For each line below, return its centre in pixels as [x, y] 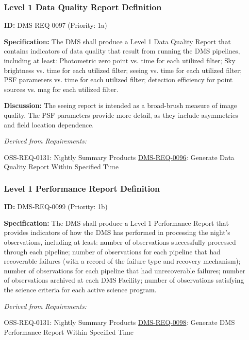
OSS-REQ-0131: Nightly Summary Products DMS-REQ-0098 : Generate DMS [119, 322]
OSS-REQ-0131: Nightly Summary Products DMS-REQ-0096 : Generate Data [119, 157]
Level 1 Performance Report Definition [82, 188]
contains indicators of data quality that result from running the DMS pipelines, [122, 51]
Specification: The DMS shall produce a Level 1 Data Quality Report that [117, 41]
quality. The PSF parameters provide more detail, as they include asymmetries [121, 115]
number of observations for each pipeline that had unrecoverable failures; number [125, 270]
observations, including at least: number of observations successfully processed [120, 242]
